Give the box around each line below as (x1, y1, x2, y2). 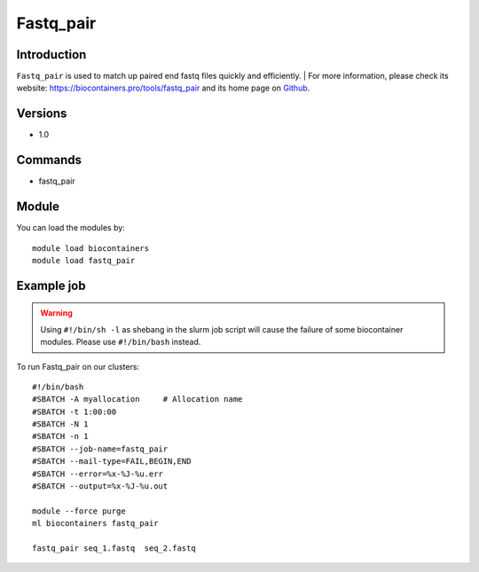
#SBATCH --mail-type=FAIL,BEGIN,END (32, 457, 192, 466)
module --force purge (32, 505, 126, 516)
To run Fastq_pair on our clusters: (16, 361, 140, 372)
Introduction (16, 47, 87, 62)
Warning (40, 308, 73, 318)
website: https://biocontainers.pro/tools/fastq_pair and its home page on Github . (16, 82, 310, 93)
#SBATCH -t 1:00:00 (32, 406, 117, 417)
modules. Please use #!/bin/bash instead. (40, 337, 201, 348)
